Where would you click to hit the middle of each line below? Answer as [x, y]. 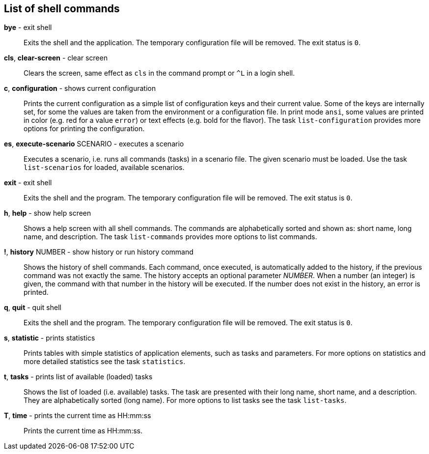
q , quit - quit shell [33, 308]
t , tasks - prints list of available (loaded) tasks [78, 377]
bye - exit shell [28, 28]
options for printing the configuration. [84, 129]
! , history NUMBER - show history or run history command [99, 252]
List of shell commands [62, 9]
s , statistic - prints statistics [50, 338]
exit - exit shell [28, 183]
